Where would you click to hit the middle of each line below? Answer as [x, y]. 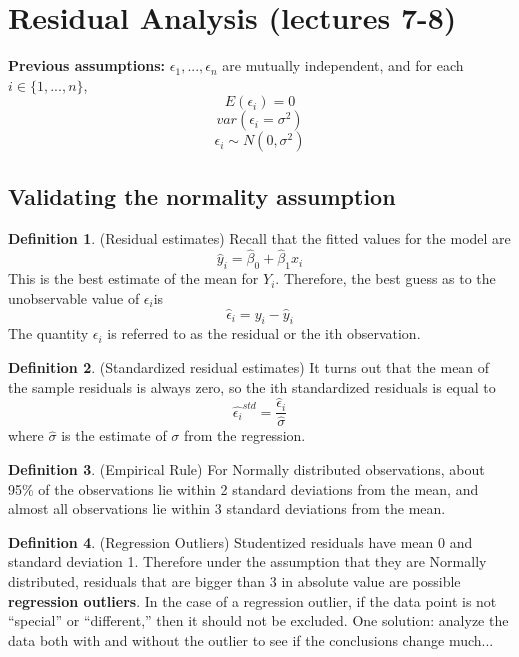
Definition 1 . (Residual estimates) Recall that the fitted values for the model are [259, 237]
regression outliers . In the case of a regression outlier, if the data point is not [252, 600]
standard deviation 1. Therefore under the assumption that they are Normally [247, 561]
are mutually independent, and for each [343, 65]
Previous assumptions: [87, 65]
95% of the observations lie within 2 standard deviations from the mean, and [243, 488]
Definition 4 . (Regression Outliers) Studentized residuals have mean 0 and [240, 541]
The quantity [48, 333]
